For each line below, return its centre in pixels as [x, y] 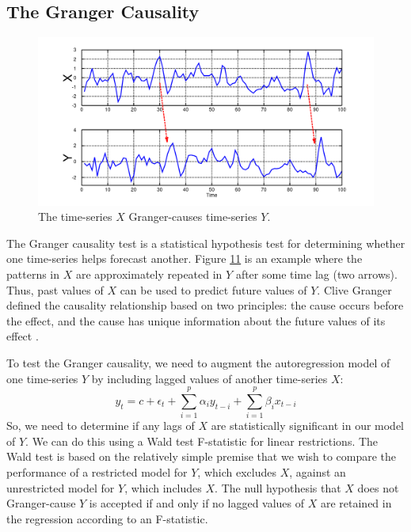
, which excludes [237, 472]
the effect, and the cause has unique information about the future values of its [196, 320]
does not [378, 487]
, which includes [163, 487]
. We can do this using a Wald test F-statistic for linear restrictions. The [202, 441]
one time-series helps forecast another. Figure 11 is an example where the [185, 258]
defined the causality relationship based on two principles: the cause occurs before [205, 305]
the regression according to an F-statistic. [107, 518]
